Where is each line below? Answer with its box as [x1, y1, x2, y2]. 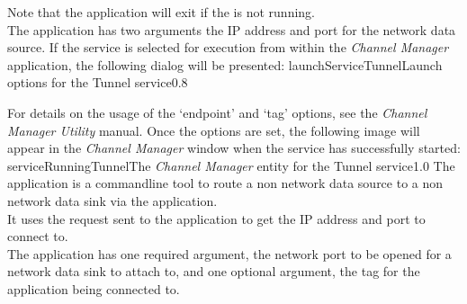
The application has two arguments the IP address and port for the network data [7, 20, 456, 39]
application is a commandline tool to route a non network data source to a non [7, 174, 444, 192]
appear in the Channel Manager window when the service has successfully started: [7, 139, 461, 157]
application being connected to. [7, 279, 180, 298]
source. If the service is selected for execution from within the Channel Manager [7, 38, 449, 57]
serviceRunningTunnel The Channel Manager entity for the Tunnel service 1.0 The [7, 156, 455, 174]
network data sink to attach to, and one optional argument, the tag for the [7, 262, 420, 281]
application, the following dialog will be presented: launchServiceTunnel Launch [7, 55, 443, 74]
